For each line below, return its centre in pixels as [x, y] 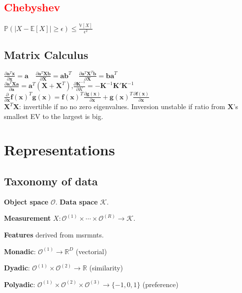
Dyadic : [17, 268]
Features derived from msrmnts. [54, 234]
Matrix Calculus [46, 55]
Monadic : [20, 251]
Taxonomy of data [51, 181]
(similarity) [106, 268]
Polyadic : [20, 284]
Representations [60, 150]
